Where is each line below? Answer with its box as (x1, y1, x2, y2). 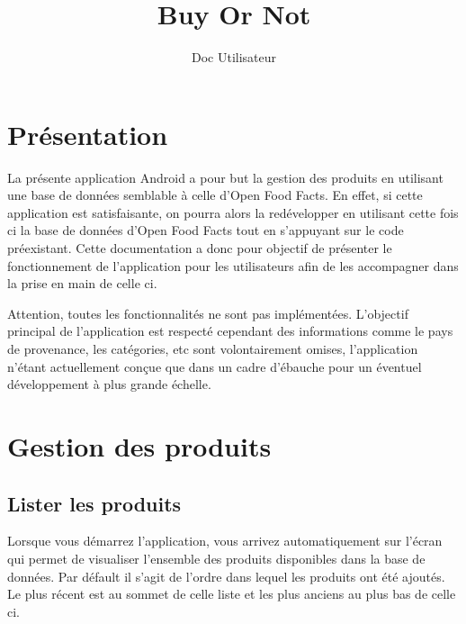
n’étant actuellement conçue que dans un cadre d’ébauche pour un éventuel (7, 357, 422, 375)
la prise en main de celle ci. (7, 274, 157, 293)
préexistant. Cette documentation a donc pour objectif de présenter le (7, 239, 392, 258)
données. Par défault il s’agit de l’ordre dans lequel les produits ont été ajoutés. (7, 566, 445, 585)
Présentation (7, 115, 168, 152)
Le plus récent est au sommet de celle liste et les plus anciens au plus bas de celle (7, 584, 456, 603)
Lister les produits (7, 489, 182, 517)
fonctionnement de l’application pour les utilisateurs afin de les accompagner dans (7, 256, 459, 275)
